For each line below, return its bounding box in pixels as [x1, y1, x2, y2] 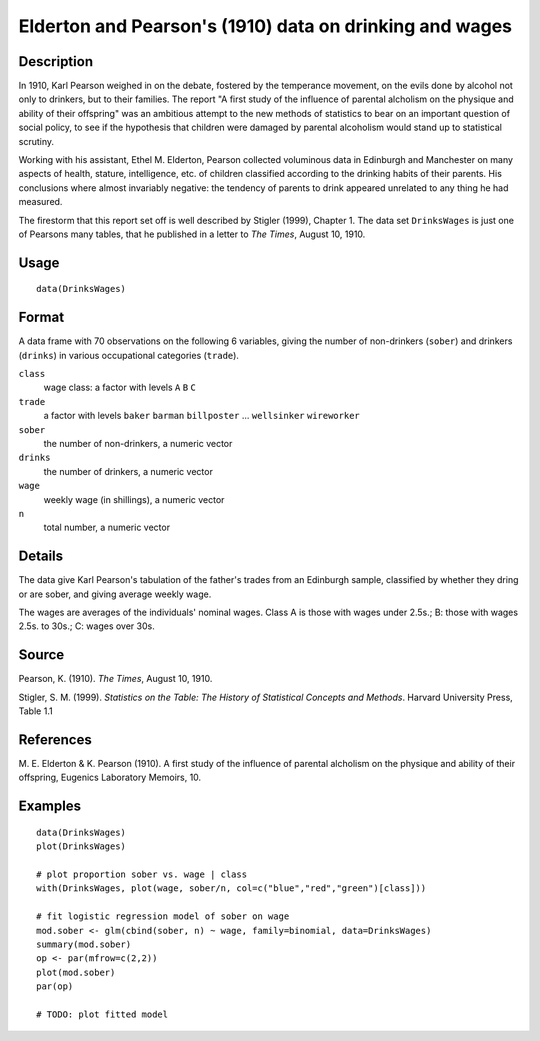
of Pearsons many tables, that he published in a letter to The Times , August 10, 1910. [18, 228, 366, 240]
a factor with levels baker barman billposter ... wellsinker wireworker [43, 410, 360, 422]
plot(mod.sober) [36, 966, 116, 978]
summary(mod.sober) [36, 938, 132, 950]
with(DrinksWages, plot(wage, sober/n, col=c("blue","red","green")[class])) [36, 883, 427, 894]
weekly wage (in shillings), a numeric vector [43, 493, 225, 505]
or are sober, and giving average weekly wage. [18, 588, 212, 600]
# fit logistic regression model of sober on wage [36, 911, 290, 922]
